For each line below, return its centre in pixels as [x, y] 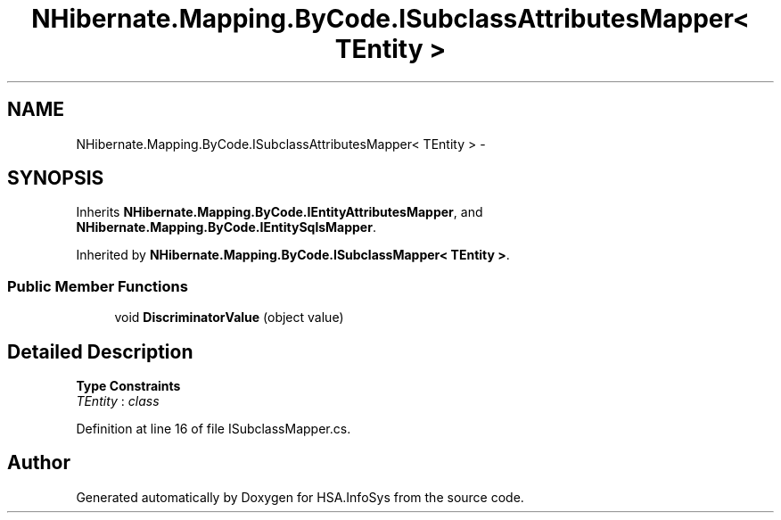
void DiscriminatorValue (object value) [229, 318]
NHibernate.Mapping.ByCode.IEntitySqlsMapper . [226, 227]
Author [39, 463]
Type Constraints [128, 386]
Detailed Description [100, 351]
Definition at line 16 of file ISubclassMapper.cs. [214, 429]
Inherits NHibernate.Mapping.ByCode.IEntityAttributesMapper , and [280, 212]
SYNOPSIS [56, 178]
